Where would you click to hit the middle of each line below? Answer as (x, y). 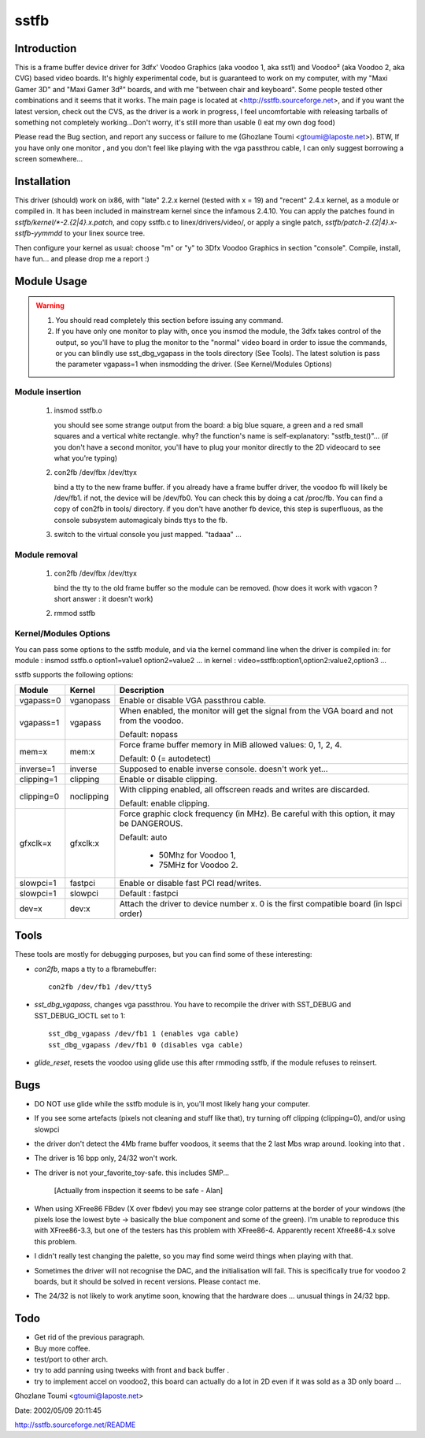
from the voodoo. (152, 721)
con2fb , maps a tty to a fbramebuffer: (95, 969)
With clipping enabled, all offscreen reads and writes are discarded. (244, 789)
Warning (50, 306)
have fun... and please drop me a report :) (82, 259)
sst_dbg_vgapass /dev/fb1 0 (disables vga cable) (146, 1045)
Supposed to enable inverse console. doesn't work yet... (224, 769)
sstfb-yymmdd (39, 233)
